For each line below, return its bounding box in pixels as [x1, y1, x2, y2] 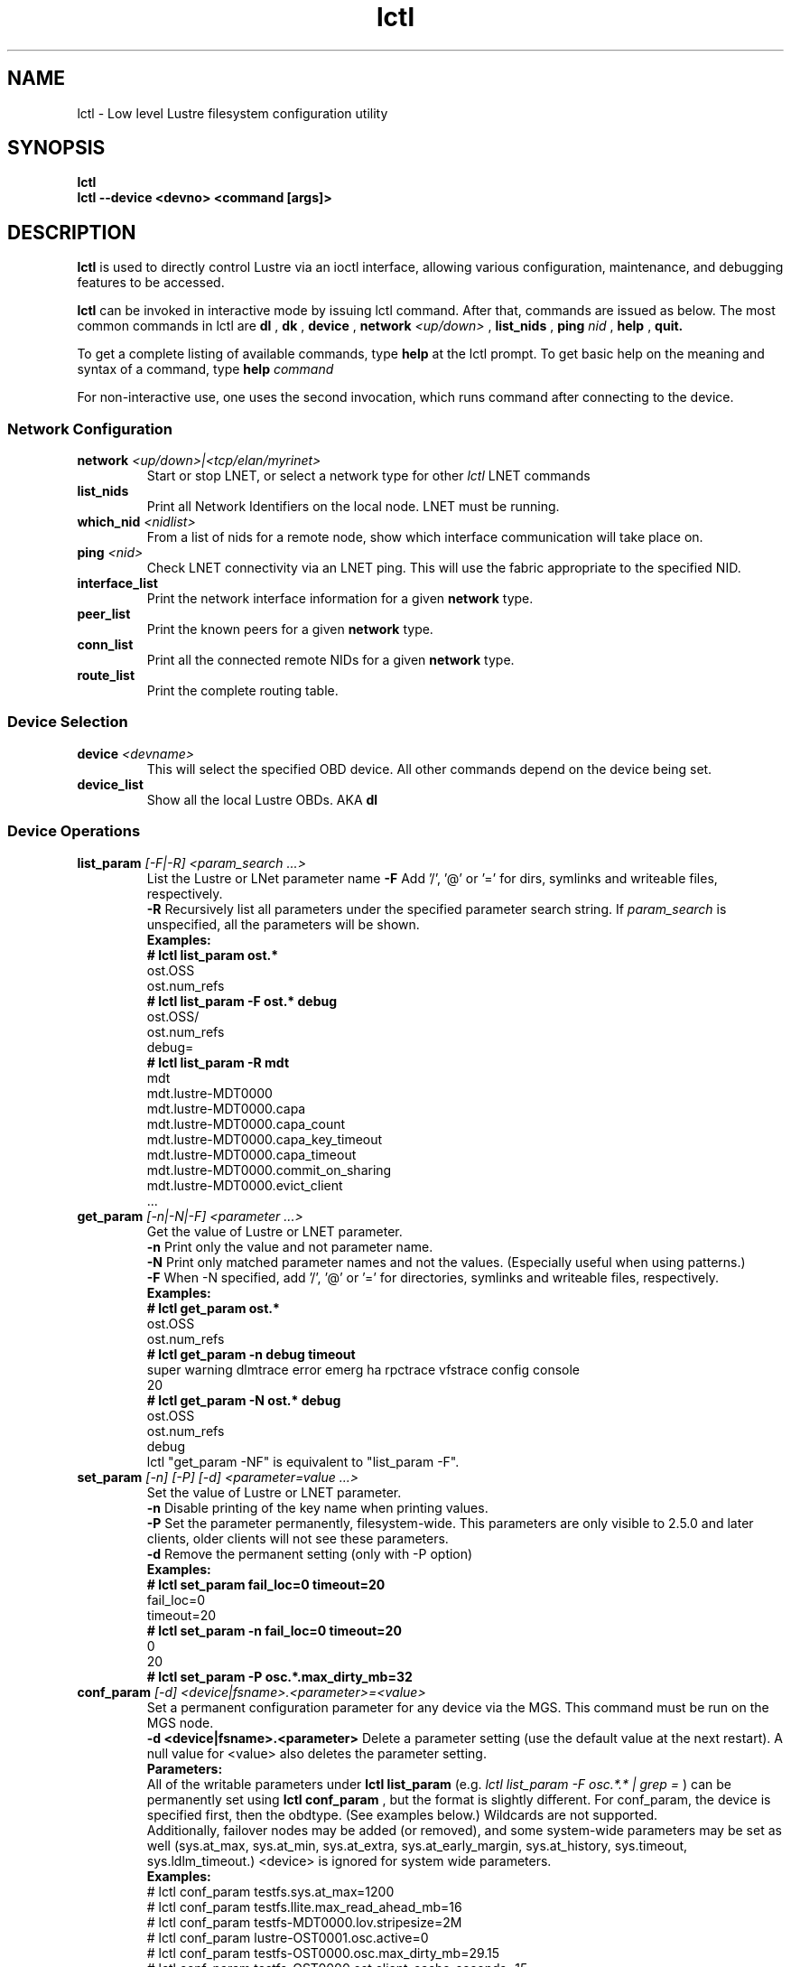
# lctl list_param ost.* [146, 946, 279, 963]
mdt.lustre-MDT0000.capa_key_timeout [146, 1131, 383, 1147]
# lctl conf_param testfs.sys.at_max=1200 [146, 1883, 395, 1899]
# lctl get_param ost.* [146, 1300, 280, 1316]
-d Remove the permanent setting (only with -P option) [146, 1545, 473, 1561]
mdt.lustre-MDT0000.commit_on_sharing [146, 1161, 392, 1178]
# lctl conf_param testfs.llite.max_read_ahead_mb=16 [146, 1898, 462, 1915]
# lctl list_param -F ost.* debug [146, 993, 338, 1009]
